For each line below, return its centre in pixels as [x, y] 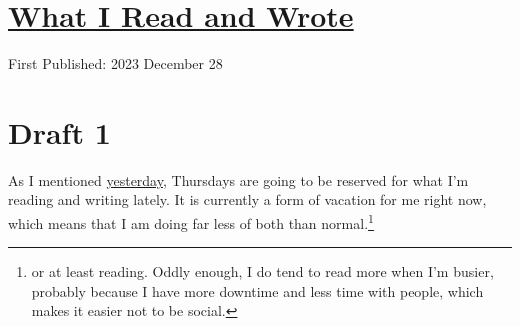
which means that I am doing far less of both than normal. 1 [191, 221]
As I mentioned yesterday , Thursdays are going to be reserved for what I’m [238, 179]
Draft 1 [59, 131]
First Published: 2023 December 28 [115, 63]
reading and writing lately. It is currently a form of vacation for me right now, [247, 199]
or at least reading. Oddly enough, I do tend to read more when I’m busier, [262, 271]
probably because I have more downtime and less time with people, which [257, 290]
